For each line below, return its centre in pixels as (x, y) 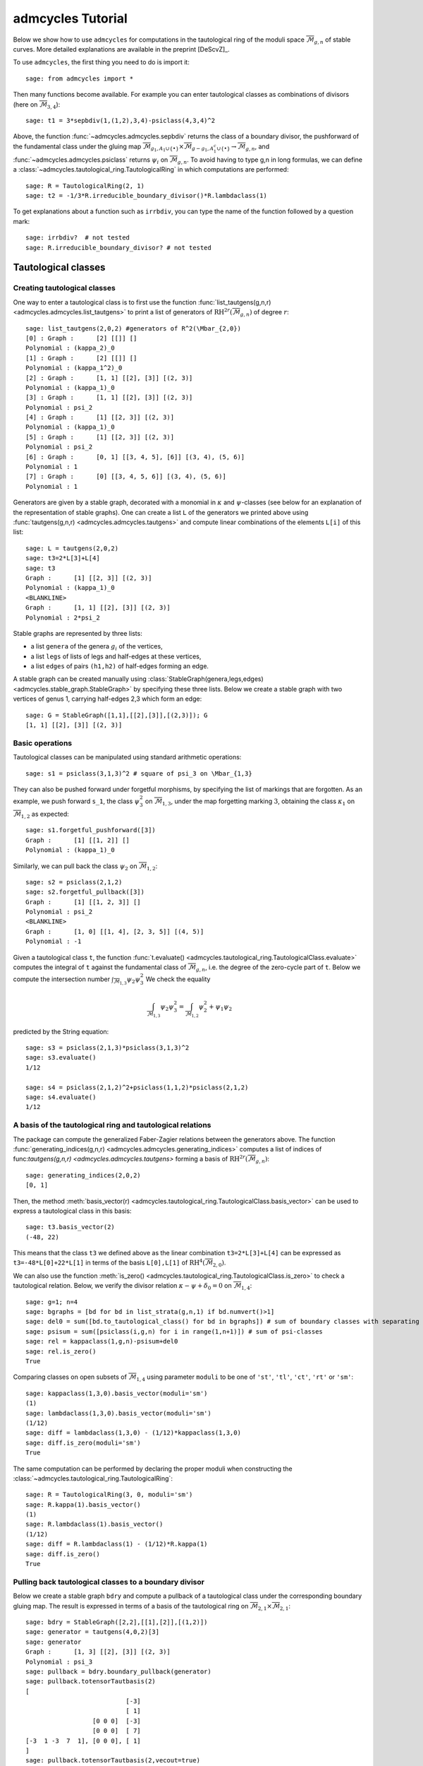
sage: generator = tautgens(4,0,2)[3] (93, 1632)
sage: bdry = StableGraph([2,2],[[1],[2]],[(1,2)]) (117, 1622)
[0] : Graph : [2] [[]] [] (81, 338)
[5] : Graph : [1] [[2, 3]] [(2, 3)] (100, 437)
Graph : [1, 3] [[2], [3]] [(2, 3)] (98, 1652)
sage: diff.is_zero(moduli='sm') (83, 1442)
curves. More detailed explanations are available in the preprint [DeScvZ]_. (121, 49)
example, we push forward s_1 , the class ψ (76, 801)
